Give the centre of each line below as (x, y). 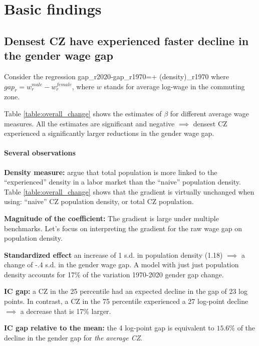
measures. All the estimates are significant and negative (89, 123)
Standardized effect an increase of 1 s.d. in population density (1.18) (113, 254)
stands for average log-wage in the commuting (174, 86)
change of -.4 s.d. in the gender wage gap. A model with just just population (121, 265)
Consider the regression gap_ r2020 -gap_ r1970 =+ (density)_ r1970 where (117, 76)
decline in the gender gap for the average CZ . (73, 337)
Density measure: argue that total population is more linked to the (111, 172)
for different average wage (209, 113)
